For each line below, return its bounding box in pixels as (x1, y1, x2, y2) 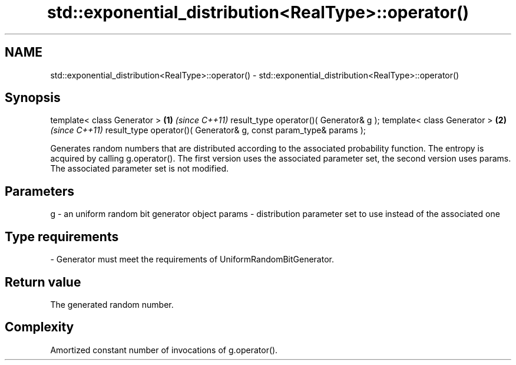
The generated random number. (50, 299, 174, 310)
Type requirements (5, 229, 119, 244)
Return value (5, 274, 81, 290)
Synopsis (5, 90, 61, 106)
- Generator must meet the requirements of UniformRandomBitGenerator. (50, 254, 334, 265)
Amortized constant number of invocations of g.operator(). (50, 344, 278, 355)
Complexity (5, 320, 74, 335)
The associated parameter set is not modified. (50, 163, 229, 174)
